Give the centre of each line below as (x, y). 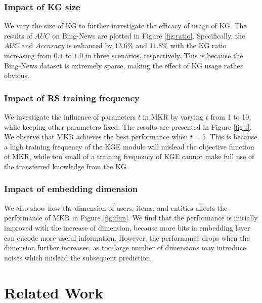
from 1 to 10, (231, 117)
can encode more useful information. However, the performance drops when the (127, 237)
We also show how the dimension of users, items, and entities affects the (116, 207)
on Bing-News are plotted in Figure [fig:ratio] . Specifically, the (149, 35)
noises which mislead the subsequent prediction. (78, 257)
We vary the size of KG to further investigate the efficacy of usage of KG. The (125, 26)
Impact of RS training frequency (72, 98)
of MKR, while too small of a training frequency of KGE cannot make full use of (129, 156)
